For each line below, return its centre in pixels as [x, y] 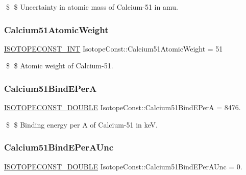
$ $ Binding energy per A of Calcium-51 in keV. [82, 124]
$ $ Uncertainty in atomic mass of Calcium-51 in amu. [92, 7]
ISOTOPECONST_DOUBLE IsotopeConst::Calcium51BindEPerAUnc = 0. [123, 166]
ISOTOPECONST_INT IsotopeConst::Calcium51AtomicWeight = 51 [114, 48]
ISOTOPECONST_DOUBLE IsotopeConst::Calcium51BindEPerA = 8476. [122, 107]
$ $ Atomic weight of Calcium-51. [59, 66]
